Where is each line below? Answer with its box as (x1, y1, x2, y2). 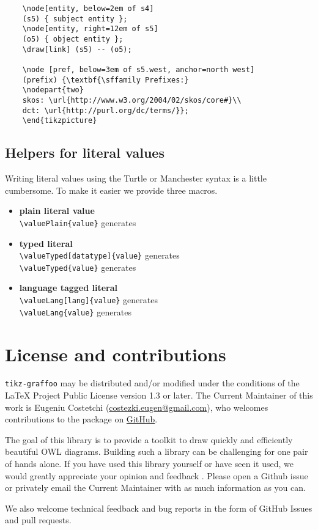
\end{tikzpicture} (22, 116, 97, 125)
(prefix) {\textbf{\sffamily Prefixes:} (22, 75, 189, 84)
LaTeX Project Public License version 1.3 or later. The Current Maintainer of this (5, 389, 313, 402)
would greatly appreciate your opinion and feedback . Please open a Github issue (5, 469, 308, 482)
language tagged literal (19, 281, 118, 294)
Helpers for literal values (5, 143, 165, 162)
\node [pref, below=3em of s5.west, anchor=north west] (22, 65, 255, 74)
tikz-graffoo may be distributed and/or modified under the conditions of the (5, 377, 300, 389)
